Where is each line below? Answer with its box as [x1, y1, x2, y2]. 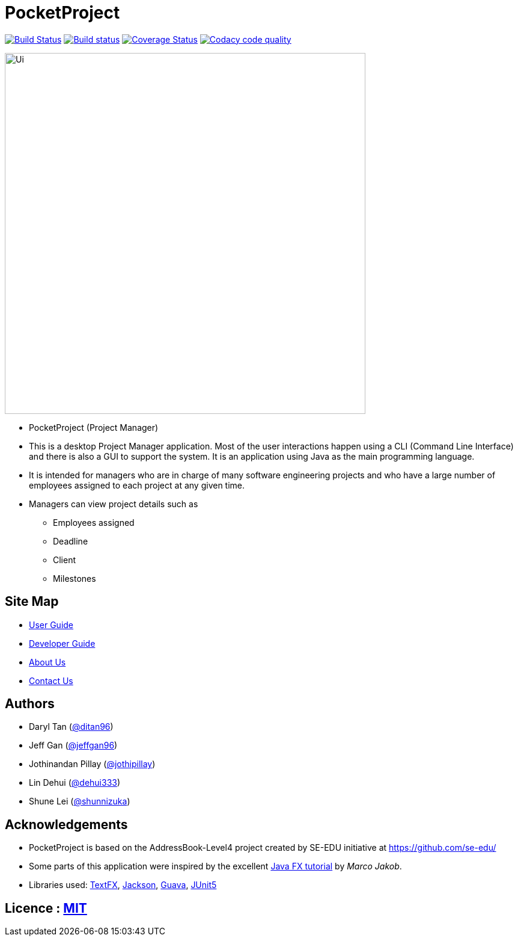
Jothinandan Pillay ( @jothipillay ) [29, 759, 156, 770]
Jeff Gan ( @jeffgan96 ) [29, 740, 118, 751]
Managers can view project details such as [29, 498, 198, 509]
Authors [5, 696, 55, 712]
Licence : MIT [5, 900, 87, 916]
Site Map [5, 594, 59, 609]
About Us [29, 656, 66, 667]
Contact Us [29, 675, 73, 686]
